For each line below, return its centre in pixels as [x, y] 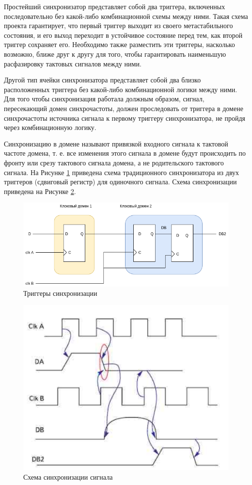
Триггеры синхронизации [60, 293]
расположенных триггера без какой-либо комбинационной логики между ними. [121, 89]
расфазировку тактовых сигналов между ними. [73, 63]
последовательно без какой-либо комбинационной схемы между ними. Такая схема [126, 16]
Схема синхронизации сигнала [68, 477]
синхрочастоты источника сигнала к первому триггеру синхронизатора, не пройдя [125, 118]
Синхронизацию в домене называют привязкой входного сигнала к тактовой [116, 143]
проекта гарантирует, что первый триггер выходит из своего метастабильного [118, 25]
